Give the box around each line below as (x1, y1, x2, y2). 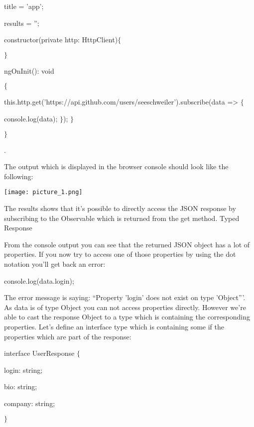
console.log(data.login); (4, 275, 74, 286)
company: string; (4, 398, 55, 408)
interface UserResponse (4, 348, 75, 358)
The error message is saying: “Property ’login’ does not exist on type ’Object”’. (4, 292, 246, 303)
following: (4, 171, 33, 181)
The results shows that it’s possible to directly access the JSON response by (4, 203, 236, 213)
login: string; (4, 364, 43, 375)
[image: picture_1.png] (4, 189, 83, 196)
